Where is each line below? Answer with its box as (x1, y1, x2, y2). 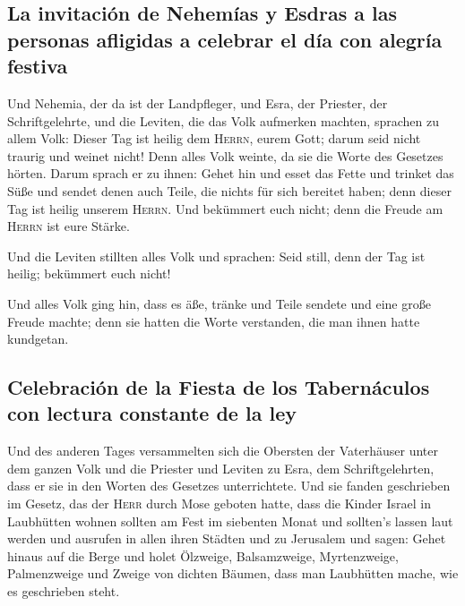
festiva (7, 52, 68, 80)
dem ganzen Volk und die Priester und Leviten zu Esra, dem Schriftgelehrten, (7, 458, 435, 477)
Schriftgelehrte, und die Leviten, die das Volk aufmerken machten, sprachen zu (7, 111, 439, 130)
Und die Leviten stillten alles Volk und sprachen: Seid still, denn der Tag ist (7, 246, 426, 265)
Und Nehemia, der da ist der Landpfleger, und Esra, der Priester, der (7, 93, 388, 112)
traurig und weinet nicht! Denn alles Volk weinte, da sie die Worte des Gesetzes (7, 146, 443, 165)
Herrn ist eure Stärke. (7, 217, 130, 235)
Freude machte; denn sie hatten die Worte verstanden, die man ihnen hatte (7, 312, 420, 330)
